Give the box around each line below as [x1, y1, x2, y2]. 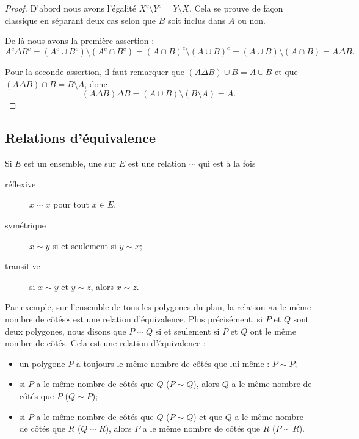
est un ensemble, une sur [24, 157, 117, 170]
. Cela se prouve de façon [189, 2, 283, 14]
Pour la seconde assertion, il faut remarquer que [5, 65, 184, 78]
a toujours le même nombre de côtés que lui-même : [76, 357, 270, 369]
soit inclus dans [167, 13, 226, 26]
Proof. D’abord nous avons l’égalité [5, 2, 137, 14]
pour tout [53, 198, 90, 211]
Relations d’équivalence [5, 128, 156, 147]
